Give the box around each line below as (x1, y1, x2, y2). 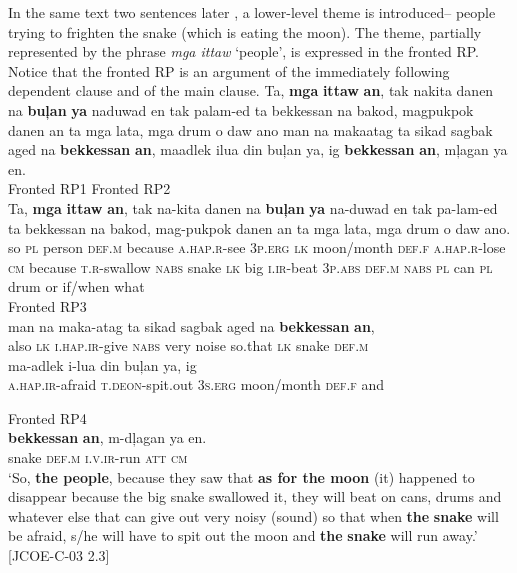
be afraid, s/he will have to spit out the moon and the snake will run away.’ (8, 525, 478, 546)
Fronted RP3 (8, 295, 87, 316)
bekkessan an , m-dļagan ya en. (8, 427, 207, 448)
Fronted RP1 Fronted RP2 (8, 178, 171, 199)
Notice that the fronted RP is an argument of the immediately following (8, 60, 450, 81)
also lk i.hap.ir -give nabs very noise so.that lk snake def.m (8, 335, 369, 356)
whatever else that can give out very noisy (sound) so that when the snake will (8, 505, 499, 526)
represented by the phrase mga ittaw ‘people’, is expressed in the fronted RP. (8, 41, 479, 62)
